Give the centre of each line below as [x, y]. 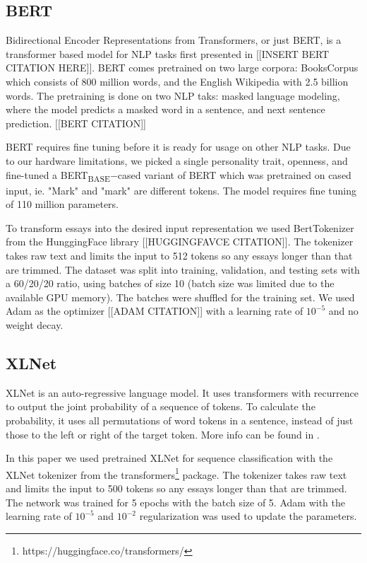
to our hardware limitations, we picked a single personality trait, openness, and [177, 160]
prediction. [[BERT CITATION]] [76, 123]
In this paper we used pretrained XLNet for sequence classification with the [169, 458]
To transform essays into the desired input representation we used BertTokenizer [180, 227]
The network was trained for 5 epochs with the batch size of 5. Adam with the [175, 502]
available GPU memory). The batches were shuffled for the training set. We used [180, 297]
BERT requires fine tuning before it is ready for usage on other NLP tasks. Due [178, 147]
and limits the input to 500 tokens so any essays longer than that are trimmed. [176, 488]
